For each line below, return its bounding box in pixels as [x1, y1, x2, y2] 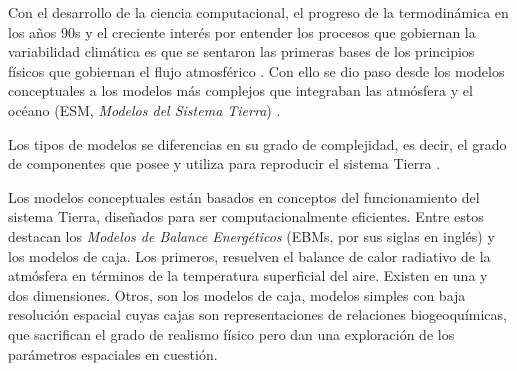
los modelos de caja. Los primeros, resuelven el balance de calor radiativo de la [8, 245, 491, 266]
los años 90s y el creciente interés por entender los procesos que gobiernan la [8, 21, 476, 42]
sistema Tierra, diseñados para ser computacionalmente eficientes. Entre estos [8, 206, 484, 227]
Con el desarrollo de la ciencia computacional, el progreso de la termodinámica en [8, 2, 509, 22]
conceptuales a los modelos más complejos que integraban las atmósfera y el [8, 80, 473, 101]
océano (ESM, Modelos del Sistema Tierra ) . [8, 99, 281, 120]
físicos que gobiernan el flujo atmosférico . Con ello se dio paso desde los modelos [8, 60, 505, 81]
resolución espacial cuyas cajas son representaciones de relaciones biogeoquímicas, [8, 304, 507, 325]
